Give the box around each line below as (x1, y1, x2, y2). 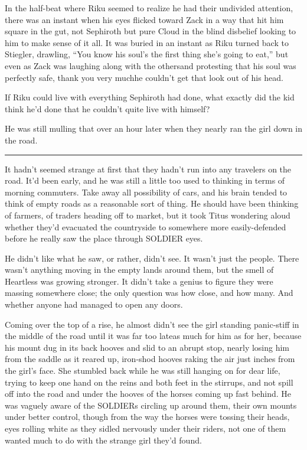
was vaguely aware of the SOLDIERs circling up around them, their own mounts (5, 399, 297, 411)
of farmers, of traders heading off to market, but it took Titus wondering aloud (5, 208, 290, 221)
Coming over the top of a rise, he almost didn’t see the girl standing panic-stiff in (5, 318, 299, 330)
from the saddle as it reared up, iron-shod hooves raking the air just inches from (5, 353, 295, 365)
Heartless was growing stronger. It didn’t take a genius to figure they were (5, 275, 273, 287)
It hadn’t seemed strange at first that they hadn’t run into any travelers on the (5, 162, 292, 175)
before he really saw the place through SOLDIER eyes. (5, 232, 203, 244)
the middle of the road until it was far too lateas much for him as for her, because (5, 330, 302, 342)
